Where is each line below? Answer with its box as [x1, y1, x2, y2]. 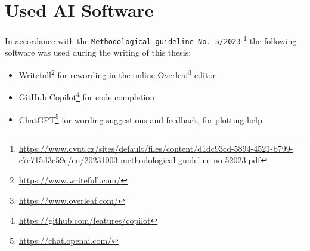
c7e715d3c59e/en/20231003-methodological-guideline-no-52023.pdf [18, 154, 261, 166]
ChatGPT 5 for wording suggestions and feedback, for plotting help [18, 111, 262, 125]
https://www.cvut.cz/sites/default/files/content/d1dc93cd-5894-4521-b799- [18, 142, 293, 154]
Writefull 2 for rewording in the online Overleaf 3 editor [18, 67, 216, 81]
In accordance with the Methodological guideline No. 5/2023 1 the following [5, 33, 297, 47]
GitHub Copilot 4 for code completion [18, 89, 155, 103]
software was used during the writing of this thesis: [5, 46, 191, 59]
